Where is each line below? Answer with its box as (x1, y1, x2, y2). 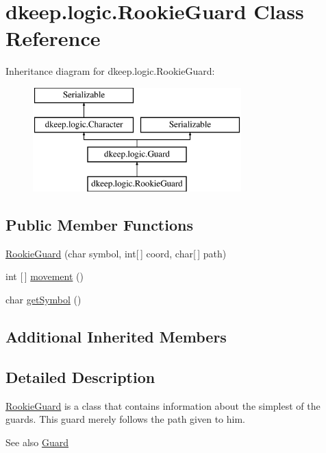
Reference (5, 24, 101, 52)
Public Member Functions (5, 214, 193, 235)
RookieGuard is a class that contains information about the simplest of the (5, 398, 321, 413)
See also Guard (5, 434, 69, 449)
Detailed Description (5, 366, 155, 387)
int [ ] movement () (5, 269, 84, 283)
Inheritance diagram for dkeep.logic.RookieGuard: (5, 64, 215, 78)
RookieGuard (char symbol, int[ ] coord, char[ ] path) (5, 246, 227, 260)
